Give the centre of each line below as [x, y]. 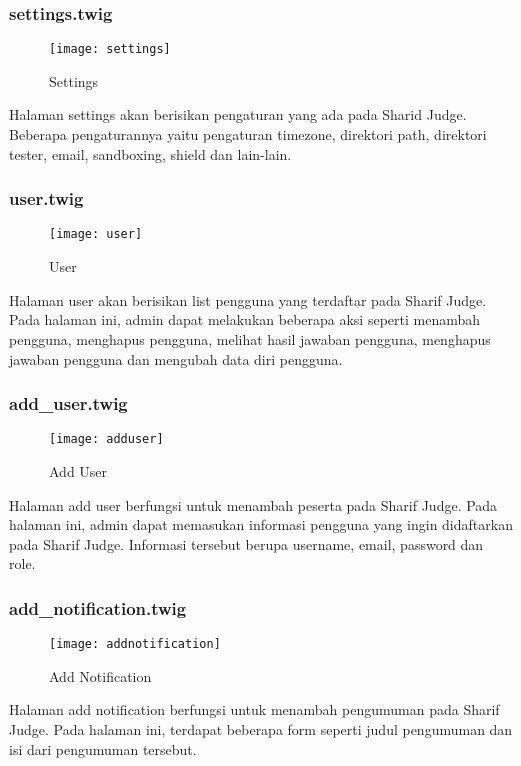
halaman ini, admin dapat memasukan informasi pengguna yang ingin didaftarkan [261, 524]
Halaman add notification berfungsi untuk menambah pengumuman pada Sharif [254, 709]
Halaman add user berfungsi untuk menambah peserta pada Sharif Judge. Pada [253, 504]
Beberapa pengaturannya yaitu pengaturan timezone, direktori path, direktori [248, 134]
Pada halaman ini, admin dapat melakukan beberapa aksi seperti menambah [245, 319]
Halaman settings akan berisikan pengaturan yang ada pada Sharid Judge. [238, 114]
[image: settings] [110, 49]
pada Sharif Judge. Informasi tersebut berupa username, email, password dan [246, 543]
